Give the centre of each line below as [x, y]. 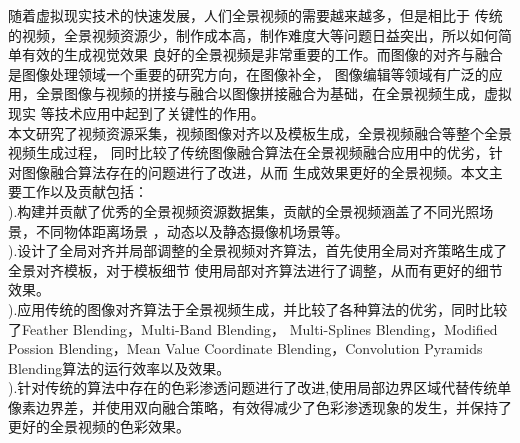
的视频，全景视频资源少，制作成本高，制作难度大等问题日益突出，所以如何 [253, 34]
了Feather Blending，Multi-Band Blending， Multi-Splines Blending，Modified [253, 328]
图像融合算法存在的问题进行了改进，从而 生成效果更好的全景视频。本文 [255, 171]
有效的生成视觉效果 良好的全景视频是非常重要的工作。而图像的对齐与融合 [262, 54]
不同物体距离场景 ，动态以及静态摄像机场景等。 [192, 230]
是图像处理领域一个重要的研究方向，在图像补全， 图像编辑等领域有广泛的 [248, 73]
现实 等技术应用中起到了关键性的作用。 [136, 112]
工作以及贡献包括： [84, 191]
